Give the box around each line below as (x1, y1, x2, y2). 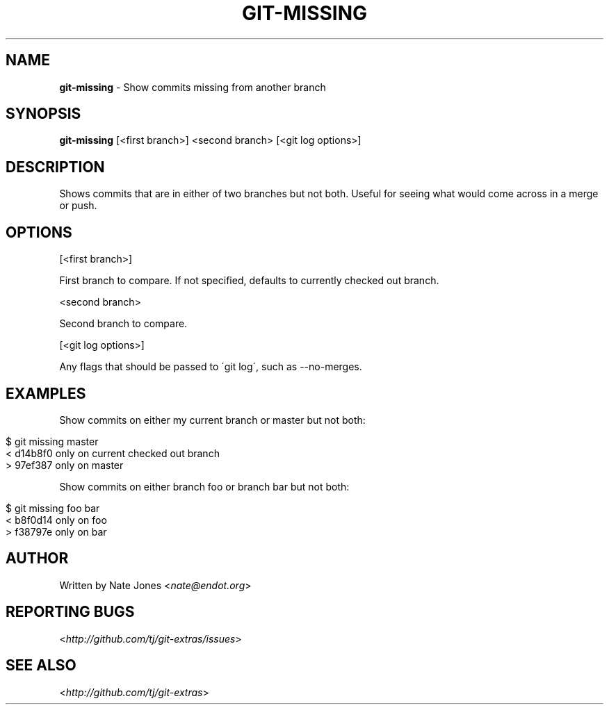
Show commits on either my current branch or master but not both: (59, 413, 366, 426)
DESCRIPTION (6, 158, 105, 176)
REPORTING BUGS (6, 603, 135, 621)
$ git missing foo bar (6, 502, 100, 514)
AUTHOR (6, 550, 69, 568)
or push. (59, 199, 97, 212)
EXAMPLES (6, 384, 86, 402)
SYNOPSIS (6, 105, 81, 123)
